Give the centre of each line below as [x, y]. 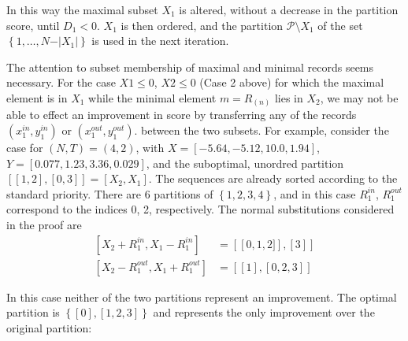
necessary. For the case [61, 82]
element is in [37, 97]
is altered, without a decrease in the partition [289, 9]
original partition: [49, 327]
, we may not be [359, 97]
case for [25, 148]
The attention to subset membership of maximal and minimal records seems [190, 67]
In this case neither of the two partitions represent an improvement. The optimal [202, 297]
